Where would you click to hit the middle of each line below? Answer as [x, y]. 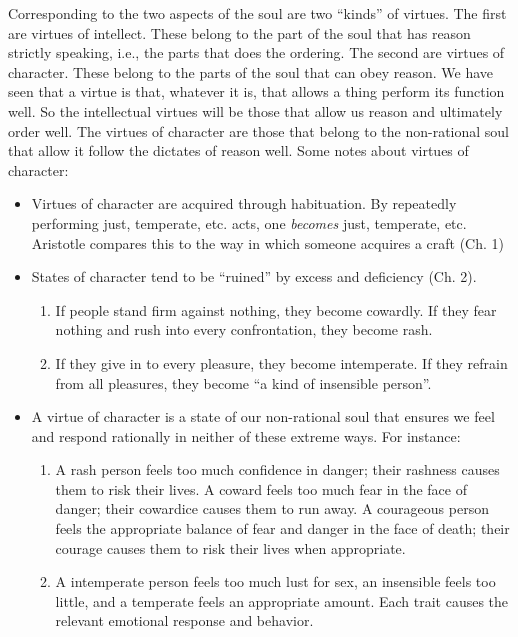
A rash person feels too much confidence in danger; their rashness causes [277, 469]
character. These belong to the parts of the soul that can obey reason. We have [250, 71]
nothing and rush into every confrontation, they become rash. [244, 329]
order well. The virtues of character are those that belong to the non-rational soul [259, 130]
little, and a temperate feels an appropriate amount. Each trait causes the [282, 600]
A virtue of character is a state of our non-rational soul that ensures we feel [263, 416]
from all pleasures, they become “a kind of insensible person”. [243, 382]
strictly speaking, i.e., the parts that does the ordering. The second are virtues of [256, 52]
